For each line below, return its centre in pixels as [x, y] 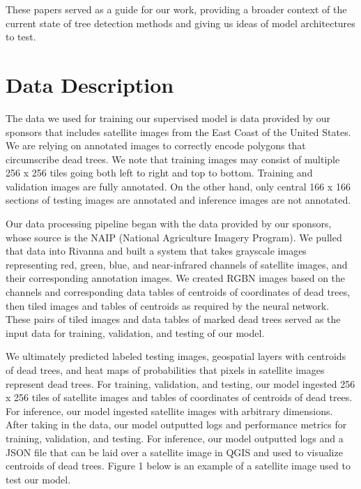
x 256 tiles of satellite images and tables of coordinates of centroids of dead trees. [179, 397]
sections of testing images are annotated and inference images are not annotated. [178, 200]
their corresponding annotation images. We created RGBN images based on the [176, 278]
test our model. [38, 479]
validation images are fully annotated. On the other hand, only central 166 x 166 [178, 186]
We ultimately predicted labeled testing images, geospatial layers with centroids [176, 356]
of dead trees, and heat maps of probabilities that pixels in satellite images [165, 370]
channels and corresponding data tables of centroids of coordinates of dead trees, [178, 292]
